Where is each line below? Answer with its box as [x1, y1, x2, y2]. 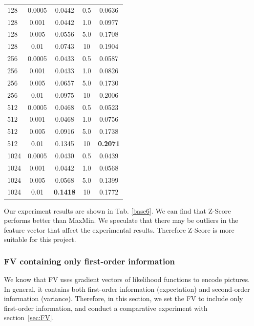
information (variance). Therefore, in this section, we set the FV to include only [4, 293, 243, 304]
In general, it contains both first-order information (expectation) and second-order [4, 283, 250, 294]
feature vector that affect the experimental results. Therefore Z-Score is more [4, 224, 234, 235]
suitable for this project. [4, 234, 76, 244]
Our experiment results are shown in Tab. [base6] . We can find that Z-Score [4, 205, 231, 216]
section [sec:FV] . [4, 312, 54, 323]
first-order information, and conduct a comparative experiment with [4, 303, 208, 313]
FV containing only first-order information [4, 255, 175, 267]
